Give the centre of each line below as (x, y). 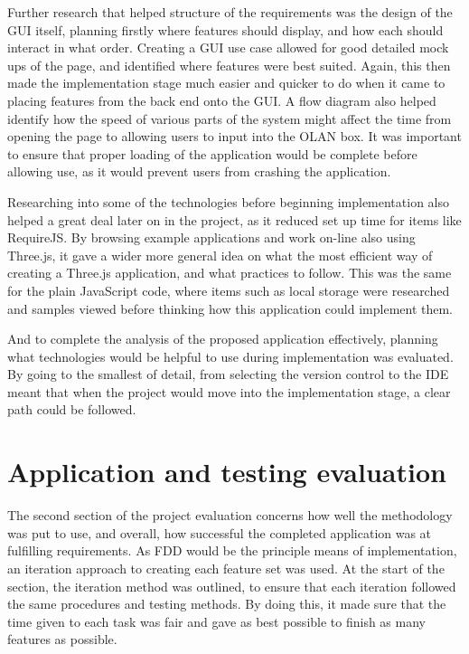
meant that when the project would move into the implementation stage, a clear (229, 391)
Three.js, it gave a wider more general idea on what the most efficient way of (220, 255)
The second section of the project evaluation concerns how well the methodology (230, 515)
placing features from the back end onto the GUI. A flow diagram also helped (222, 100)
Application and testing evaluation (227, 472)
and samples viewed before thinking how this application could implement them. (230, 308)
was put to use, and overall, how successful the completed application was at (220, 532)
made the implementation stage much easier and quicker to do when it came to (226, 83)
